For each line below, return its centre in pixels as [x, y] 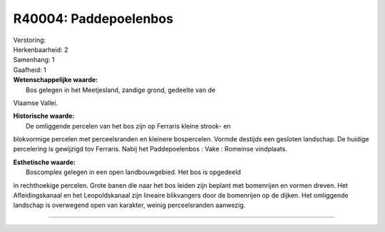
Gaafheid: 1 [30, 70]
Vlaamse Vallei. [36, 103]
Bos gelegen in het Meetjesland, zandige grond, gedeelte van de [121, 90]
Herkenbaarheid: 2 [41, 49]
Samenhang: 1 [34, 60]
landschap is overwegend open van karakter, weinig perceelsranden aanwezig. [129, 205]
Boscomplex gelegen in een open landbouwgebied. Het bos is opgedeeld [134, 172]
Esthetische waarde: [45, 162]
